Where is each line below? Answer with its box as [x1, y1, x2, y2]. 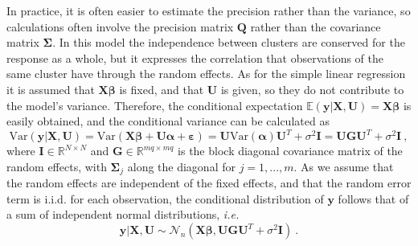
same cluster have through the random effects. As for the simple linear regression [6, 65, 406, 82]
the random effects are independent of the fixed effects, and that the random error [6, 174, 412, 191]
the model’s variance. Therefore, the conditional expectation [6, 96, 303, 113]
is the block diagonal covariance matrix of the [178, 142, 403, 159]
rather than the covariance [250, 18, 381, 35]
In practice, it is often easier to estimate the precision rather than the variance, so [6, 2, 411, 18]
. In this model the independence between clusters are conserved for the [52, 34, 405, 51]
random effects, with [6, 158, 107, 174]
